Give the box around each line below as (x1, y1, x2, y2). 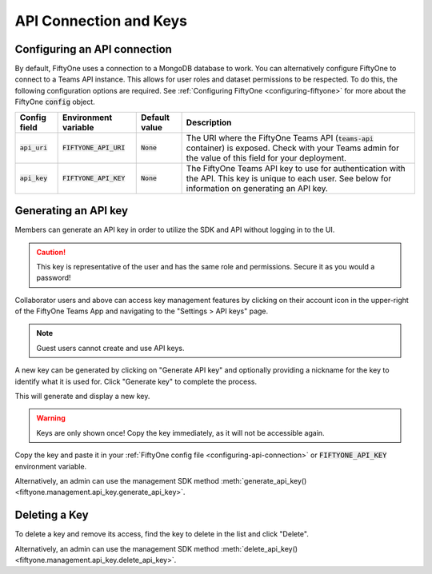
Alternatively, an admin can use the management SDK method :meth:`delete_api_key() (14, 544, 298, 553)
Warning (36, 413, 66, 423)
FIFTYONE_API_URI (62, 144, 126, 152)
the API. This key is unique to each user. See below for (186, 173, 392, 184)
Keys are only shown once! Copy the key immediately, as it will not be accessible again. (36, 428, 325, 437)
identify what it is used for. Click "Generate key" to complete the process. (14, 377, 258, 386)
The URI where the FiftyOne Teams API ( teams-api (186, 132, 374, 143)
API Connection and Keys (14, 12, 188, 30)
